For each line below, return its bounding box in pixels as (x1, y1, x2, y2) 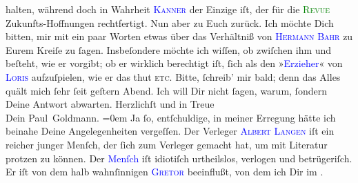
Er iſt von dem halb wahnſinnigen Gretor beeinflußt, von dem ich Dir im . (6, 164, 324, 179)
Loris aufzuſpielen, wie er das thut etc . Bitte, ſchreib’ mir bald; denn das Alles (6, 69, 341, 84)
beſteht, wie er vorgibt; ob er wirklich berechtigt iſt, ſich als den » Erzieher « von (6, 56, 343, 70)
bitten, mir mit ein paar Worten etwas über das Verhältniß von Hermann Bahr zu (6, 29, 353, 44)
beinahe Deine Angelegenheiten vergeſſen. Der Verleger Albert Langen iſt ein (6, 124, 335, 138)
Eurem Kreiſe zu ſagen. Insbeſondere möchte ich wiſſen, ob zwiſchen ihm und (6, 42, 332, 57)
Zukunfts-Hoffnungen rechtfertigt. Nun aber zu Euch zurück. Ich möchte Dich (6, 15, 334, 30)
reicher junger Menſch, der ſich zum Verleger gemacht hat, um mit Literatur (6, 137, 328, 151)
